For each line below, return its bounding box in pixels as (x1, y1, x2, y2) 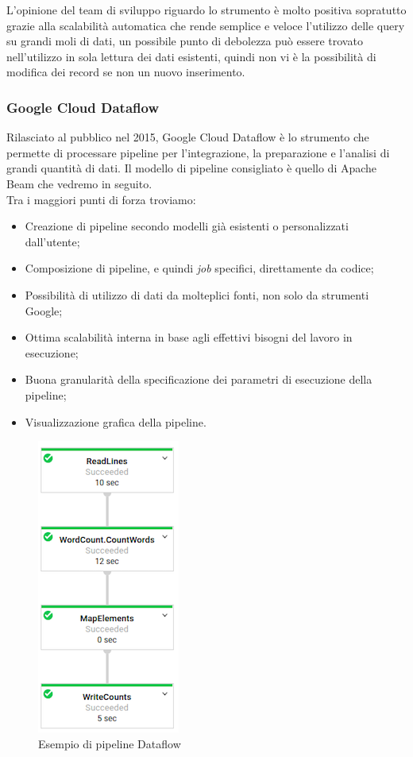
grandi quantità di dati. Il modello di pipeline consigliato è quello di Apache (6, 160, 377, 176)
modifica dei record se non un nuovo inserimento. (6, 64, 245, 80)
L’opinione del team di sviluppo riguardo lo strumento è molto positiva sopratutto (6, 2, 407, 17)
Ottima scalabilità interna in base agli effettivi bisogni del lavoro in (25, 329, 353, 346)
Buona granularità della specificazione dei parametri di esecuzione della (25, 371, 372, 388)
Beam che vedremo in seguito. (6, 175, 152, 191)
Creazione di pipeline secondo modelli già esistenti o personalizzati (25, 218, 349, 234)
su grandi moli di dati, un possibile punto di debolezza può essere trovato (6, 33, 363, 49)
